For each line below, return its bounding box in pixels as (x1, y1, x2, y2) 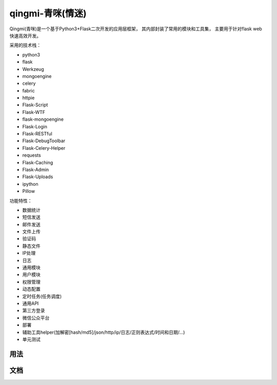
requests (22, 152, 41, 159)
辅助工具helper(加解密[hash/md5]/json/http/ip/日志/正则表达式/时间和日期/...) (22, 329, 185, 335)
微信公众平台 (22, 315, 50, 321)
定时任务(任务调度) (22, 293, 62, 299)
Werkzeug (22, 66, 44, 72)
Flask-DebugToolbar (22, 138, 66, 144)
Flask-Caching (22, 159, 53, 165)
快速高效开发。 (9, 32, 41, 38)
